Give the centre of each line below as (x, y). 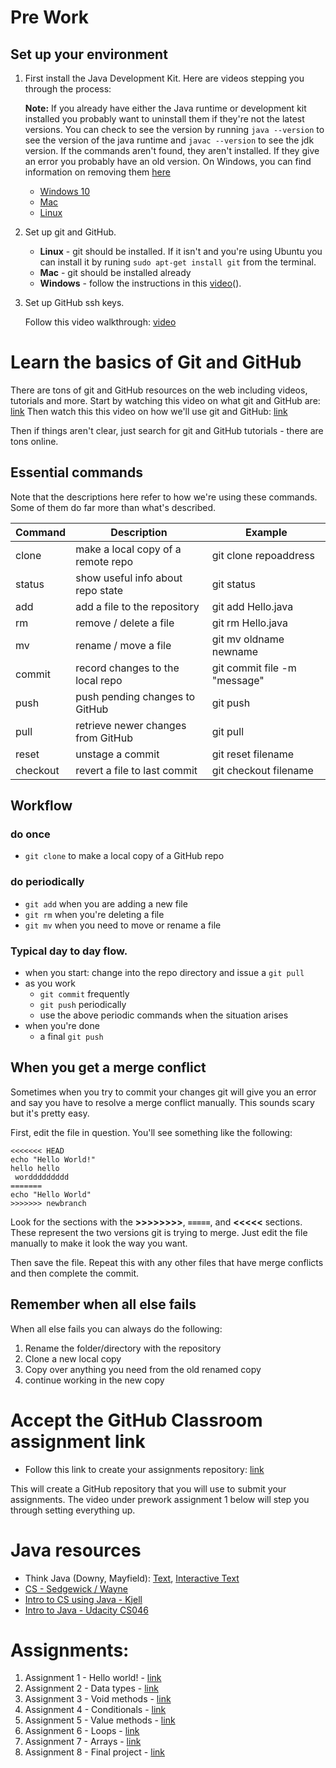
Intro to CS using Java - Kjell (83, 1599)
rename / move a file (123, 645)
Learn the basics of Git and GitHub (156, 362)
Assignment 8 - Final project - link (94, 1752)
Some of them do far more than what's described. (113, 507)
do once (30, 834)
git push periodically (83, 1005)
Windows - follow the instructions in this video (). (140, 283)
